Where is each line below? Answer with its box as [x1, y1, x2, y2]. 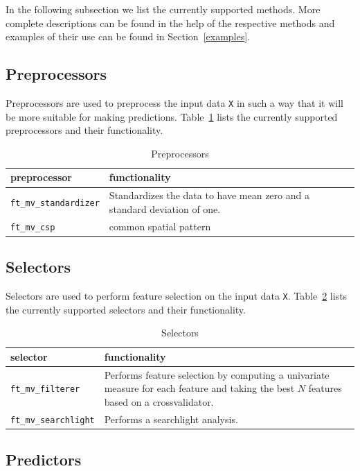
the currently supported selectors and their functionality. [6, 302, 246, 316]
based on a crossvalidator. [104, 394, 214, 409]
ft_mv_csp [10, 222, 55, 232]
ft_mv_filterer [10, 384, 80, 395]
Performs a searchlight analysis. [104, 411, 238, 426]
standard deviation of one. [109, 201, 221, 216]
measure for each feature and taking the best [104, 381, 295, 395]
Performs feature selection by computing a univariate [104, 367, 330, 382]
